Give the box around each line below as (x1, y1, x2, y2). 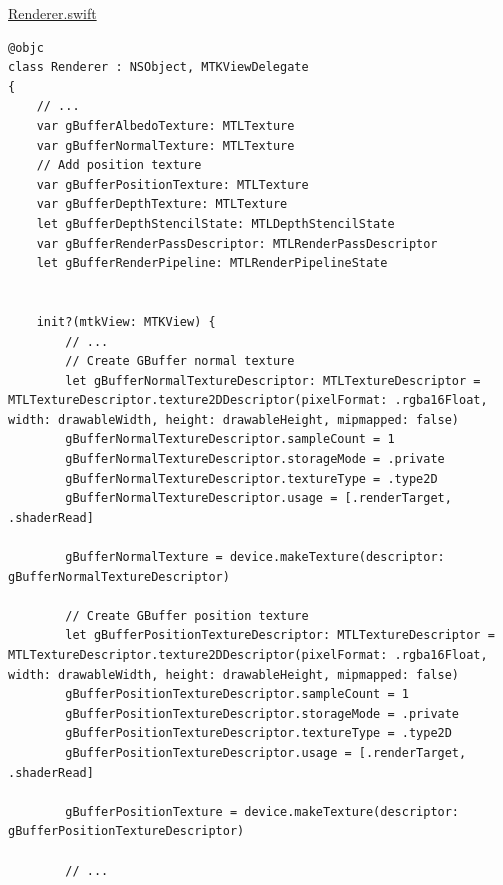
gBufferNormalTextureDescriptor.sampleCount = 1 (65, 432, 395, 447)
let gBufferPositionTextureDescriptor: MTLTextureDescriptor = (65, 628, 495, 643)
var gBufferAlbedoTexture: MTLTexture (36, 118, 295, 133)
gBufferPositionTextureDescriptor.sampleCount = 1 (65, 687, 409, 702)
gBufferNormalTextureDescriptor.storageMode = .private (65, 452, 445, 467)
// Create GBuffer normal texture (65, 354, 295, 369)
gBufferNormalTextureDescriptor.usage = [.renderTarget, (65, 491, 452, 506)
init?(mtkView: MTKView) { (36, 314, 216, 329)
